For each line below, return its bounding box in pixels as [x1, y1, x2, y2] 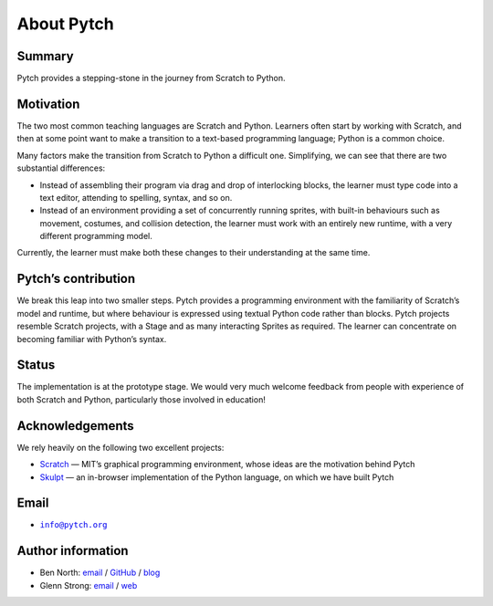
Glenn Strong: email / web [39, 580, 138, 590]
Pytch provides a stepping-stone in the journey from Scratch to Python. [16, 73, 286, 84]
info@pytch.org [39, 520, 109, 530]
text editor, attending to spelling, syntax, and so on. [39, 192, 233, 203]
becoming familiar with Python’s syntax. [16, 333, 167, 344]
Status [16, 357, 56, 373]
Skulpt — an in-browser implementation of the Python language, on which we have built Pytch [39, 471, 394, 483]
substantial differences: [16, 162, 106, 173]
